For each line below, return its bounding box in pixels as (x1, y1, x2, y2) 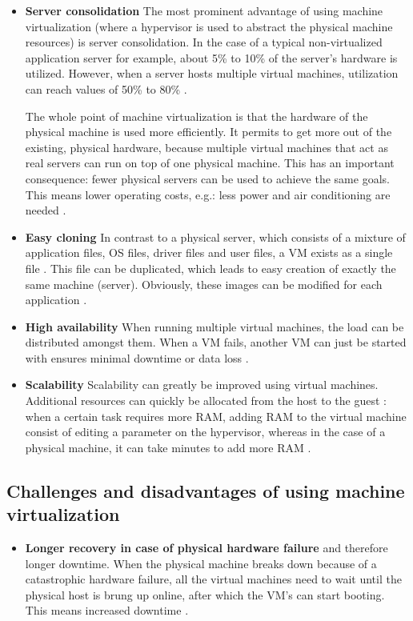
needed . (25, 202, 66, 218)
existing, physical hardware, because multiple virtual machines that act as (25, 138, 388, 155)
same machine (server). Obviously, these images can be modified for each (25, 275, 383, 292)
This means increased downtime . (25, 602, 189, 619)
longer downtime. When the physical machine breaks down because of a (25, 555, 377, 571)
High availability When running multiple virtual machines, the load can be (25, 318, 404, 335)
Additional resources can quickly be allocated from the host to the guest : (25, 392, 387, 409)
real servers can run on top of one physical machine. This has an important (25, 154, 395, 171)
